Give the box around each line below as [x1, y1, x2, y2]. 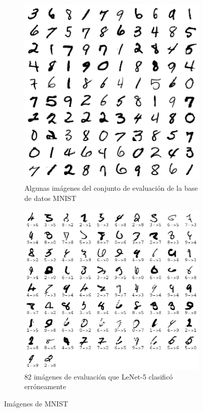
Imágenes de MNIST [4, 398, 69, 408]
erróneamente [24, 381, 66, 392]
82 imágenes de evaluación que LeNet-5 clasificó [24, 371, 173, 382]
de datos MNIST [24, 192, 77, 203]
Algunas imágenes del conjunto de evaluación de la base [24, 183, 198, 193]
